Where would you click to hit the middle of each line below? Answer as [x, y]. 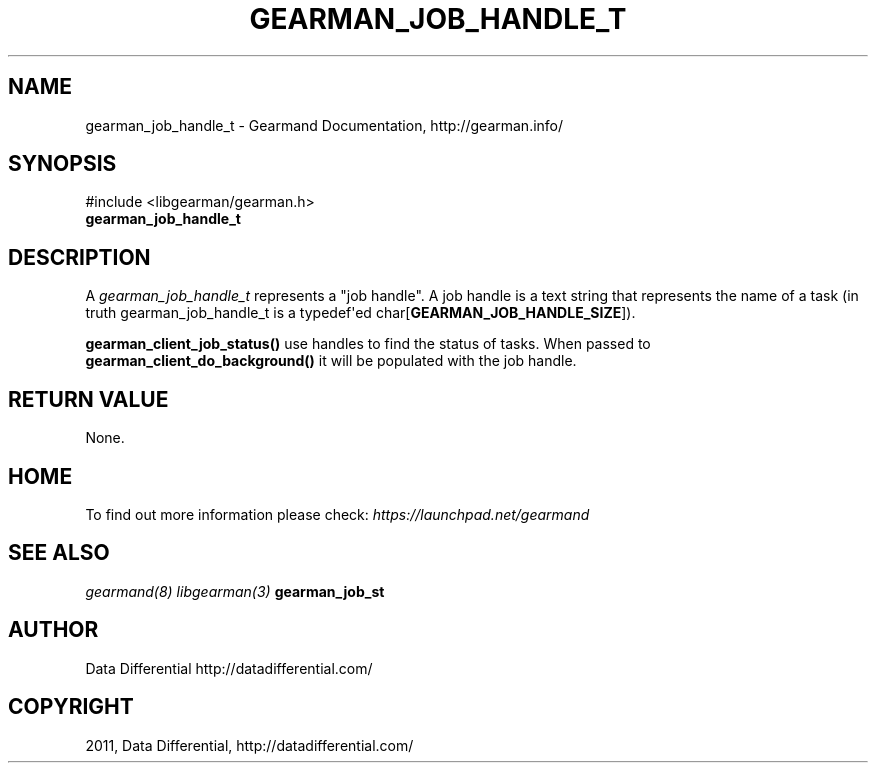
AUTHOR [53, 630]
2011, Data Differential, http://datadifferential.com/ [249, 745]
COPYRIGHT [71, 707]
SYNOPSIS [62, 164]
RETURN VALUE [88, 399]
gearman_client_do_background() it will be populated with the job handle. [331, 361]
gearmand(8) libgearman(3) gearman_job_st [235, 591]
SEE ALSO [59, 553]
